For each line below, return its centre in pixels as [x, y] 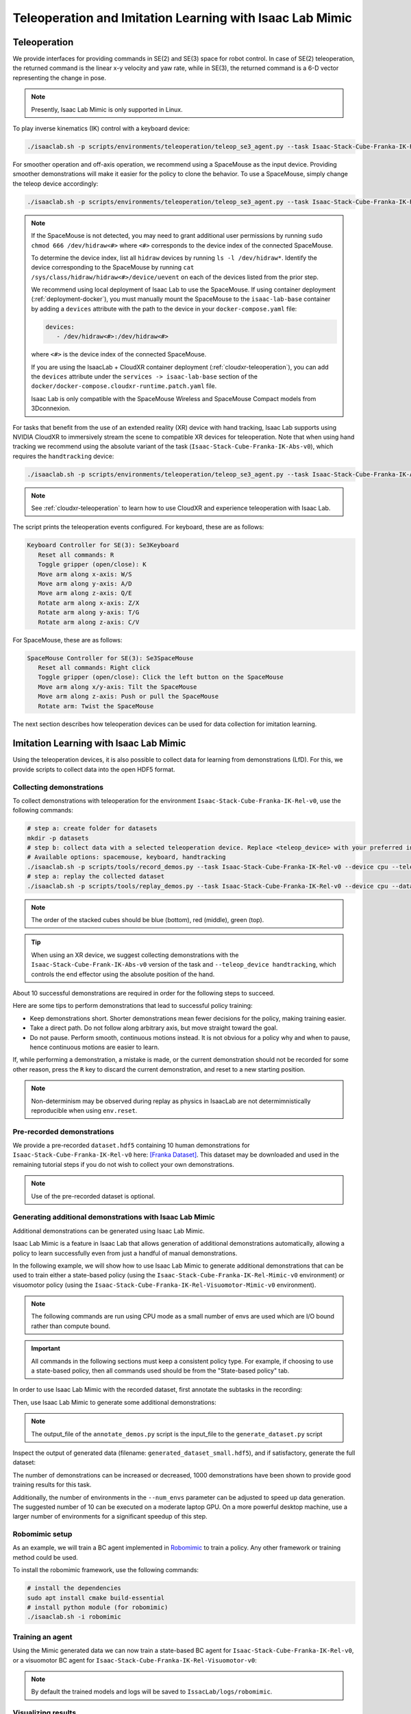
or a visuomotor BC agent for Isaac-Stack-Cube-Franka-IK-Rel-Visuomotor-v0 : [135, 1660]
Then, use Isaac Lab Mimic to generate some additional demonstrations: [115, 1402]
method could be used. [45, 1557]
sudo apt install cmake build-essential [96, 1598]
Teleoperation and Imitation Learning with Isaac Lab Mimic [183, 18]
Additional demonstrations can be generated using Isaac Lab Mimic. [109, 1231]
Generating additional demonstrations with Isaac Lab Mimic [114, 1217]
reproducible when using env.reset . [84, 1110]
